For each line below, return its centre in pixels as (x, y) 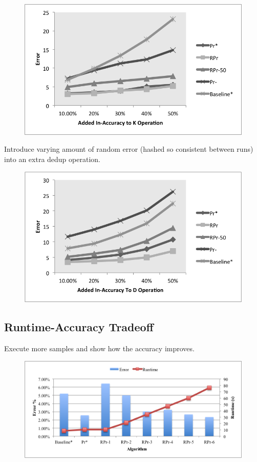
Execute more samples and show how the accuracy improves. (99, 348)
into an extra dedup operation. (52, 159)
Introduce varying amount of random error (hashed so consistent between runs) (129, 149)
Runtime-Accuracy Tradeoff (79, 327)
